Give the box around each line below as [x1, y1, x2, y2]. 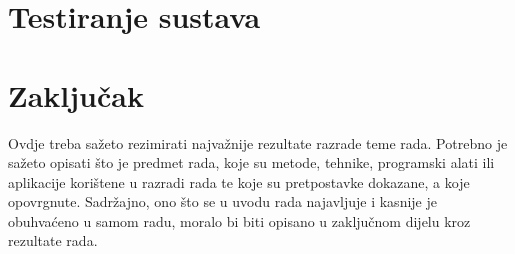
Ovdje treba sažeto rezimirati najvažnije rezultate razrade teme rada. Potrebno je [8, 132, 508, 153]
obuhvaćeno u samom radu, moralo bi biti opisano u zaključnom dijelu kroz [8, 210, 471, 231]
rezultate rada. [8, 230, 98, 251]
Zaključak [8, 74, 144, 115]
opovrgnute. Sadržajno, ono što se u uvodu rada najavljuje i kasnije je [8, 191, 437, 212]
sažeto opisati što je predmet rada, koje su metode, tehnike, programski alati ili [8, 152, 495, 173]
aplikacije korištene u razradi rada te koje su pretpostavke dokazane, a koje [8, 171, 470, 192]
